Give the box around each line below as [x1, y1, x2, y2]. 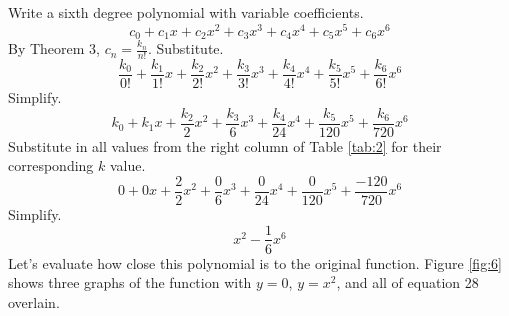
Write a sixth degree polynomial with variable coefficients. [8, 2, 364, 22]
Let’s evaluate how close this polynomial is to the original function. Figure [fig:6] [8, 252, 502, 273]
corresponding [8, 155, 94, 176]
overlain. [8, 291, 60, 312]
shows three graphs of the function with [8, 272, 252, 293]
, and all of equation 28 [336, 272, 479, 293]
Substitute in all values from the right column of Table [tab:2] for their [8, 135, 442, 156]
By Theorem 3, [8, 38, 100, 59]
